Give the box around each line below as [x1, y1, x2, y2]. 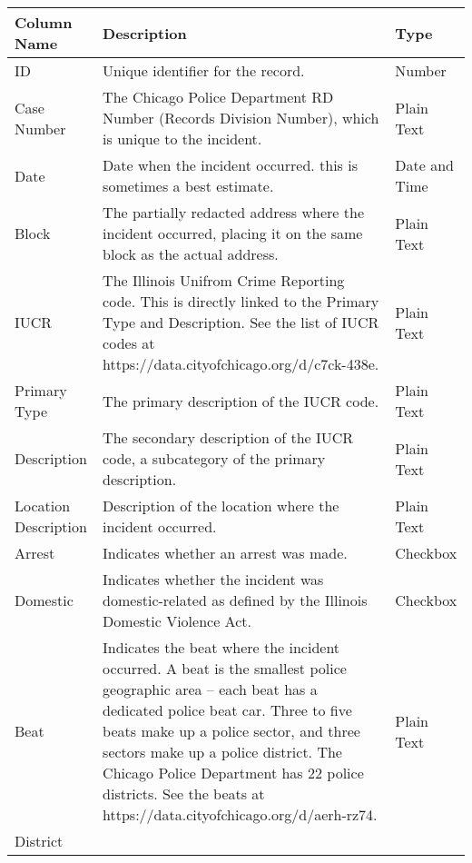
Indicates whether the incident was [103, 569, 324, 590]
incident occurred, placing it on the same [103, 223, 363, 243]
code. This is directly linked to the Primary [103, 291, 379, 312]
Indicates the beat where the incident [103, 637, 340, 658]
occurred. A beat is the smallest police [103, 658, 347, 679]
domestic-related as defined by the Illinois [103, 590, 368, 610]
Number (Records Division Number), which [103, 107, 379, 128]
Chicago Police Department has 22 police [103, 762, 364, 783]
